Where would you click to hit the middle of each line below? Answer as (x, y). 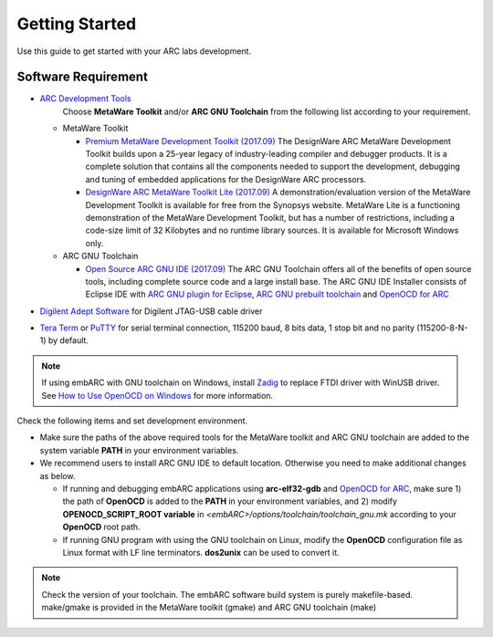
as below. (58, 475)
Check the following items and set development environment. (132, 421)
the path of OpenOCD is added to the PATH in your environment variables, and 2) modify (230, 501)
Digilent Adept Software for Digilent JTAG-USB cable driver (151, 311)
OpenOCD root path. (101, 527)
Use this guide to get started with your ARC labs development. (134, 51)
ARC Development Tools (85, 99)
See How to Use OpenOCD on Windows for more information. (157, 395)
